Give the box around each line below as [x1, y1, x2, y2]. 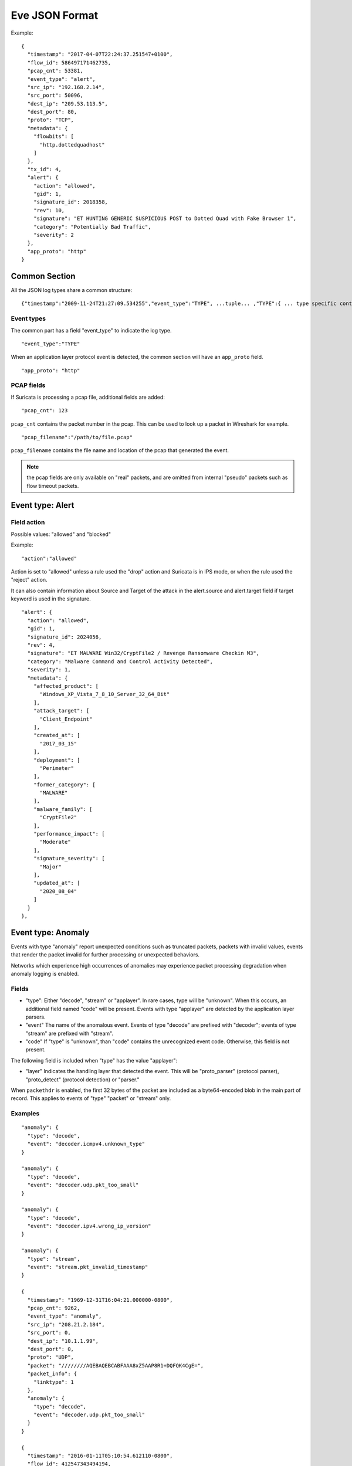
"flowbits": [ [33, 133, 75, 140]
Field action [11, 518, 45, 527]
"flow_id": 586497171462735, [27, 59, 111, 66]
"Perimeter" [39, 765, 75, 771]
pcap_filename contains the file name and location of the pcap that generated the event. [11, 447, 229, 454]
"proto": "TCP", [27, 117, 75, 123]
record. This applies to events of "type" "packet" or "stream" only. [11, 1095, 171, 1102]
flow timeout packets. [26, 482, 79, 489]
